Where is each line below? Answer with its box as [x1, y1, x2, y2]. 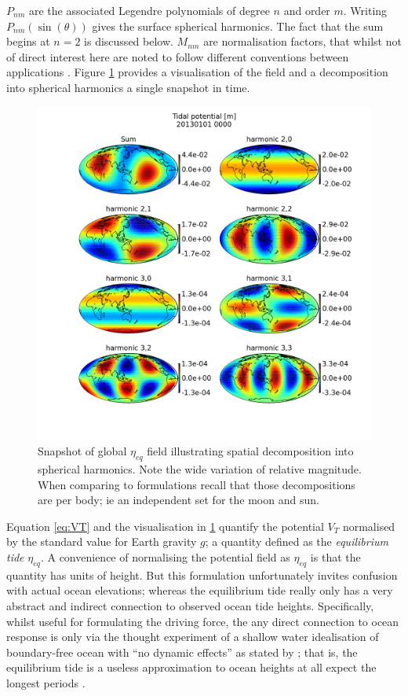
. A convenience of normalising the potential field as [40, 548, 290, 565]
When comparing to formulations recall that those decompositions [38, 476, 355, 492]
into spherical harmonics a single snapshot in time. [6, 79, 250, 95]
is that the [310, 548, 361, 565]
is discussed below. [84, 33, 173, 50]
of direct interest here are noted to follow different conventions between [6, 48, 349, 64]
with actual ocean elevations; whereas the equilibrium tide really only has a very [6, 582, 393, 598]
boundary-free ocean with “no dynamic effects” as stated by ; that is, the [6, 643, 358, 660]
